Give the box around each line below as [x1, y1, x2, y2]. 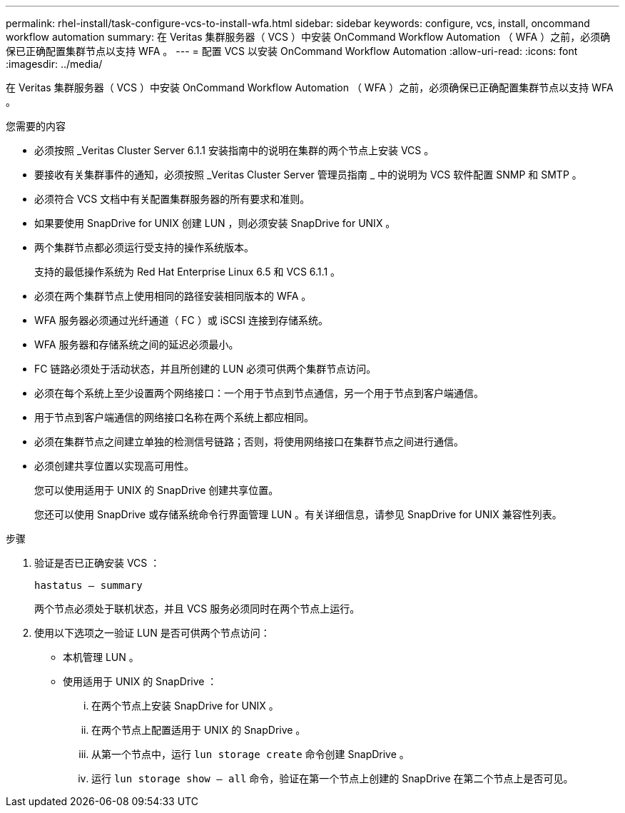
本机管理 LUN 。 [63, 651, 139, 663]
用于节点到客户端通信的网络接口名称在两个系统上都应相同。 [34, 411, 314, 423]
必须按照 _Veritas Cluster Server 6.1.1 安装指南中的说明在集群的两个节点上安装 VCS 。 [34, 144, 435, 156]
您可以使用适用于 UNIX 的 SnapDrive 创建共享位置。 [34, 484, 279, 496]
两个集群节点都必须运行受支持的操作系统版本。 [34, 241, 254, 253]
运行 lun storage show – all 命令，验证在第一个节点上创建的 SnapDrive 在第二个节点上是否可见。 [91, 772, 574, 784]
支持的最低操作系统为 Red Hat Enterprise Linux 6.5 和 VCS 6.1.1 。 [34, 266, 341, 278]
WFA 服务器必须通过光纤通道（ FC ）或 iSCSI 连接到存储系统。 [34, 314, 328, 326]
